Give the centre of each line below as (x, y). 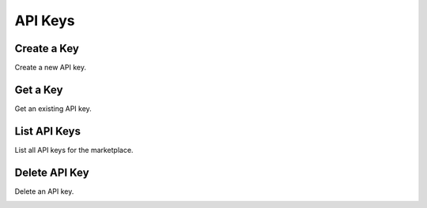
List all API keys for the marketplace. (74, 150)
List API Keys (47, 131)
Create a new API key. (51, 68)
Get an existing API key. (53, 108)
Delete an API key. (44, 191)
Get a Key (39, 89)
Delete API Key (52, 172)
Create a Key (47, 48)
